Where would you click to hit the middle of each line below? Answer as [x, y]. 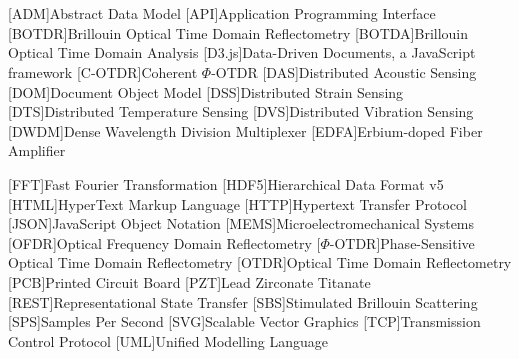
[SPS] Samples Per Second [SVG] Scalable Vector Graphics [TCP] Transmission [244, 321]
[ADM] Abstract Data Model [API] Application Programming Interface [222, 13]
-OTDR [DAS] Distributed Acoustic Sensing [344, 71]
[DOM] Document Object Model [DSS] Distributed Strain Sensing [206, 91]
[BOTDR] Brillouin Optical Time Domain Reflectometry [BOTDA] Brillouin [238, 32]
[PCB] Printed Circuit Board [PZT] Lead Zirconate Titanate [189, 281]
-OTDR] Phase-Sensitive [402, 242]
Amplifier [37, 150]
